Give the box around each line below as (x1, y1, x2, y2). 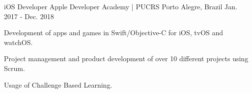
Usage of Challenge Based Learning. (4, 79, 112, 90)
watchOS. (4, 37, 33, 47)
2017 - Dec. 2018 (4, 11, 54, 21)
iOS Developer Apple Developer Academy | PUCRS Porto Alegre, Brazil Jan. (4, 1, 237, 11)
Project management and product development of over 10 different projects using (4, 53, 249, 64)
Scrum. (4, 63, 25, 73)
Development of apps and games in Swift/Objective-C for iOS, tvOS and (4, 27, 224, 38)
